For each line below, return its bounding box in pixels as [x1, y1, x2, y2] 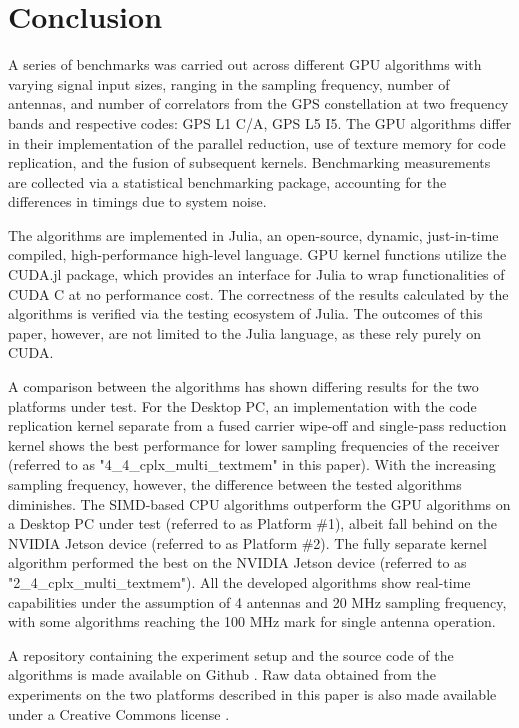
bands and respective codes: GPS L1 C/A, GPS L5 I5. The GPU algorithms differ [8, 112, 512, 133]
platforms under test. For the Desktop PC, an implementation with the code [8, 395, 477, 416]
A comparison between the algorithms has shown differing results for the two [8, 376, 479, 397]
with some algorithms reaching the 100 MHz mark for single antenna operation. [8, 611, 496, 632]
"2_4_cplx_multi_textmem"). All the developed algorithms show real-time [8, 571, 471, 592]
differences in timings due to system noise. [8, 191, 267, 212]
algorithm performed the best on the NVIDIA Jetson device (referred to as [8, 552, 467, 573]
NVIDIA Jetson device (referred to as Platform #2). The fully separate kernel [8, 532, 487, 553]
